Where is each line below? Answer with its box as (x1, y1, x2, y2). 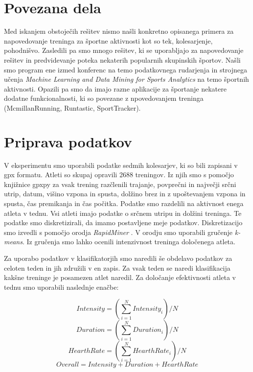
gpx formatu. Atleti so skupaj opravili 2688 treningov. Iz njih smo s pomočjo (4, 169, 234, 180)
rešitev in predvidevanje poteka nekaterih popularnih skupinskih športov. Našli (4, 54, 241, 65)
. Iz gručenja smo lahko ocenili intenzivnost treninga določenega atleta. (22, 236, 235, 247)
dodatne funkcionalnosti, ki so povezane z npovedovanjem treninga (4, 93, 204, 103)
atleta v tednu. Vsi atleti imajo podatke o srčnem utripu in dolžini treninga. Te (4, 208, 242, 218)
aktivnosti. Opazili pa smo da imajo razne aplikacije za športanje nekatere (4, 83, 227, 93)
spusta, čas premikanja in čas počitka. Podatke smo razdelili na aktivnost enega (4, 198, 244, 208)
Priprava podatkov (4, 131, 132, 151)
